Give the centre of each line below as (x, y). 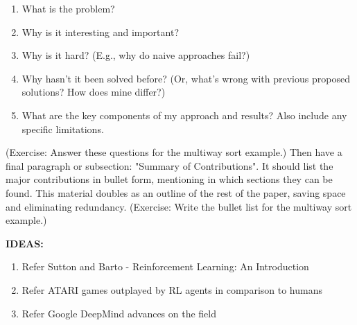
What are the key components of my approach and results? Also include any (184, 115)
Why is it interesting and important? (100, 32)
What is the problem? (68, 8)
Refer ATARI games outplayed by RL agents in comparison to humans (172, 289)
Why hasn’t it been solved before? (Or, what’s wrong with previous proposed (186, 78)
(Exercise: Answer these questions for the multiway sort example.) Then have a (174, 152)
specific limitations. (63, 129)
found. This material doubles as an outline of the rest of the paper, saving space (176, 192)
